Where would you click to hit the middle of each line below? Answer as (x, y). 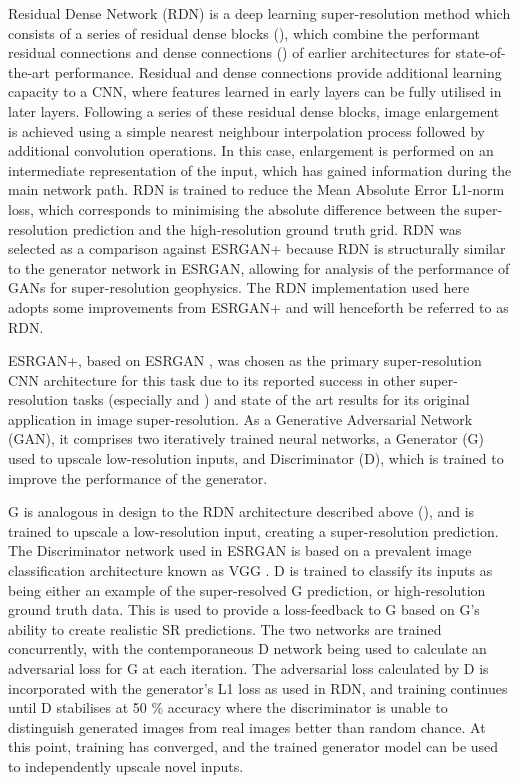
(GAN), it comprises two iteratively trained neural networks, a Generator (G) (246, 438)
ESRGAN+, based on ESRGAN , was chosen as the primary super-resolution (245, 360)
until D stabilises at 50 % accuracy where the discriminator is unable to (228, 707)
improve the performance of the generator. (138, 477)
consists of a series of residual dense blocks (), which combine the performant (244, 32)
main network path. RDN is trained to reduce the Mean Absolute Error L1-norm (256, 189)
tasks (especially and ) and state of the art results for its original (271, 399)
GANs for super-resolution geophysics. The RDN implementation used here (239, 287)
